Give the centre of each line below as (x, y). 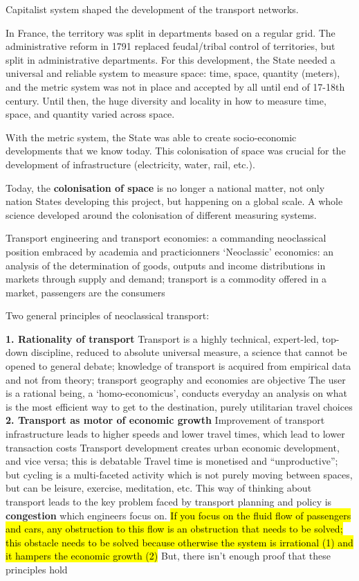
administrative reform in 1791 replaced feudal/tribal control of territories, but (171, 46)
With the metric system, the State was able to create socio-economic (151, 137)
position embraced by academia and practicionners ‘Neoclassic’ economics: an (170, 251)
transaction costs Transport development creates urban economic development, (173, 447)
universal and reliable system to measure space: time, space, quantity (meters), (173, 73)
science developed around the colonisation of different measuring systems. (161, 214)
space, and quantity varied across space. (90, 114)
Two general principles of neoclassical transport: (108, 315)
